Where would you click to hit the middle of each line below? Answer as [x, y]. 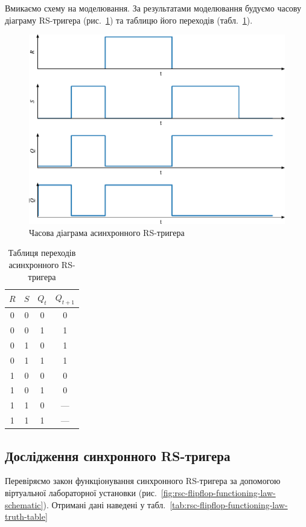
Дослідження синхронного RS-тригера [118, 455]
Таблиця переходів [42, 253]
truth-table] [26, 516]
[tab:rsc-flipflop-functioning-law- [229, 504]
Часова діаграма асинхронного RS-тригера [107, 232]
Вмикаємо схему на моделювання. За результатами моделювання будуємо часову [153, 8]
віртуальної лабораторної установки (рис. [81, 492]
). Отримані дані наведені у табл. [104, 504]
